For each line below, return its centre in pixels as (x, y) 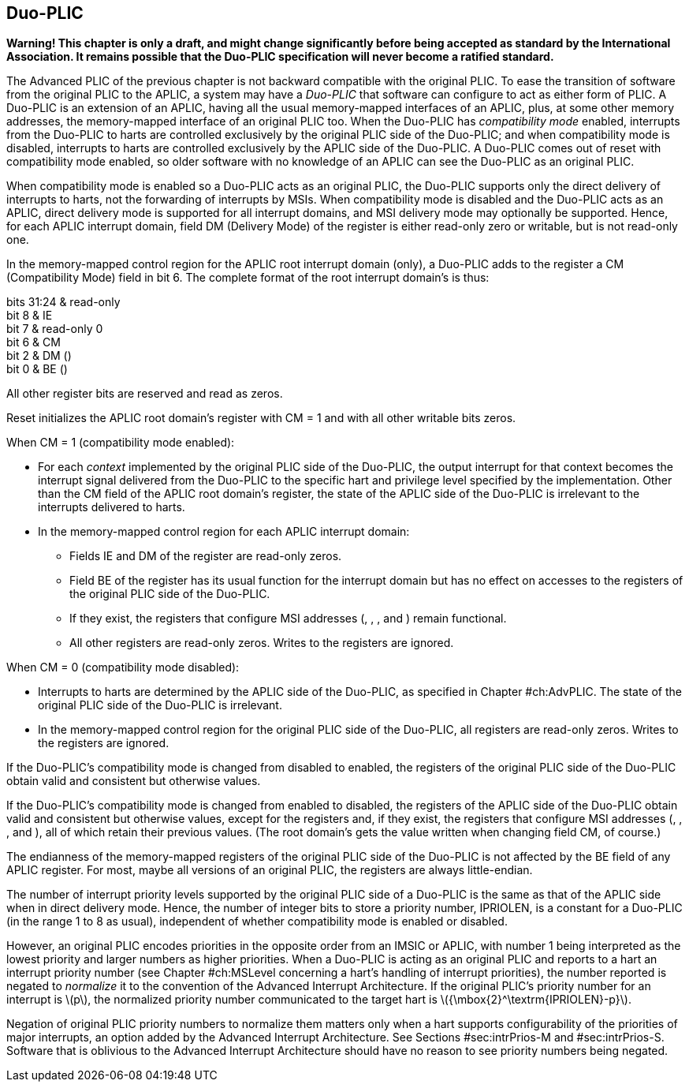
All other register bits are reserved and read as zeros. (145, 394)
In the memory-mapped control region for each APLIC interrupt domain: (224, 532)
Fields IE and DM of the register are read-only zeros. (206, 556)
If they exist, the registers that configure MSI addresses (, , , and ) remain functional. (288, 619)
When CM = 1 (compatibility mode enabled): (121, 443)
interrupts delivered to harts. (112, 507)
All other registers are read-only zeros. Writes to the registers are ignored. (262, 643)
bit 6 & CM (34, 342)
